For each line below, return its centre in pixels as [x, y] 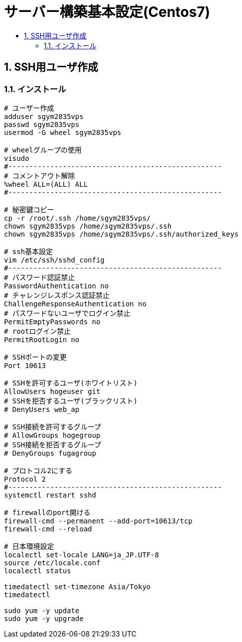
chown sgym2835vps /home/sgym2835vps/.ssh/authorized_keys [121, 234]
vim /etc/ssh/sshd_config [54, 260]
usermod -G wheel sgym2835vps [63, 132]
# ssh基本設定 [29, 251]
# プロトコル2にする [38, 470]
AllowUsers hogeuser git [52, 391]
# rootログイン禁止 [38, 331]
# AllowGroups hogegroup [52, 435]
